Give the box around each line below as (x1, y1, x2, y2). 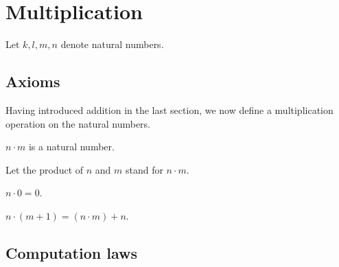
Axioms (5, 71, 60, 92)
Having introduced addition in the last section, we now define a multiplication (5, 102, 334, 117)
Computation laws (5, 242, 137, 263)
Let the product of (5, 162, 84, 176)
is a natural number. (28, 139, 115, 154)
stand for (125, 162, 163, 176)
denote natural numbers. (60, 37, 164, 51)
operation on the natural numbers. (5, 116, 151, 130)
